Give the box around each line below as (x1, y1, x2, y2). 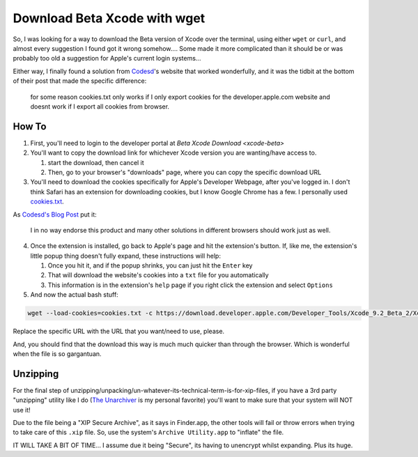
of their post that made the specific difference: (13, 77, 147, 85)
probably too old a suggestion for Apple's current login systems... (13, 54, 201, 63)
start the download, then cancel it (47, 158, 144, 166)
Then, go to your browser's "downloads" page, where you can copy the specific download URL (47, 168, 322, 176)
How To (13, 121, 47, 132)
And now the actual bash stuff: (30, 291, 118, 299)
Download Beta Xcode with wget (13, 10, 206, 26)
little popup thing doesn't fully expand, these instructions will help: (30, 251, 221, 260)
